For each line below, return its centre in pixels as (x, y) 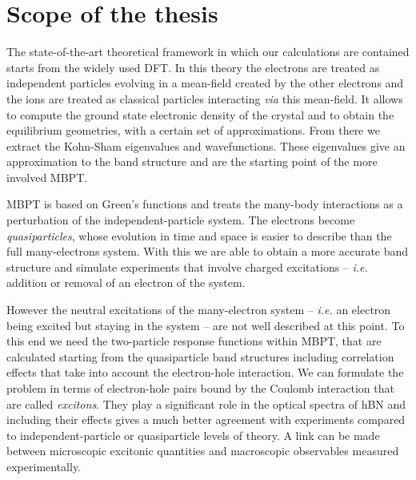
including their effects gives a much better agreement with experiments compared (206, 419)
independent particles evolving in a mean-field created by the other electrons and (205, 83)
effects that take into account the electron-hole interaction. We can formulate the (205, 372)
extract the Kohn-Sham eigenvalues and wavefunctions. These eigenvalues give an (206, 145)
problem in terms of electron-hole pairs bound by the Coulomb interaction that (200, 388)
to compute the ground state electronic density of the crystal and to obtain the (200, 114)
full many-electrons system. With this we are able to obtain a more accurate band (208, 251)
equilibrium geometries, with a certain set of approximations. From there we (193, 130)
